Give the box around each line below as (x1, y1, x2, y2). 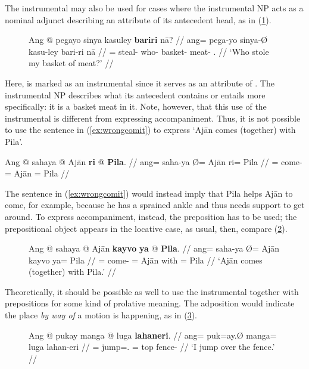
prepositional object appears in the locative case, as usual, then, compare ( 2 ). (5, 222, 288, 234)
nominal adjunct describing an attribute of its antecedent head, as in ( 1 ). (5, 13, 271, 26)
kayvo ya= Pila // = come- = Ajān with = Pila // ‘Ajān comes (29, 253, 263, 266)
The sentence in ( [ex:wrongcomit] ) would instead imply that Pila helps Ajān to (5, 187, 293, 199)
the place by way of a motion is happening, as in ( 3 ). (5, 309, 197, 321)
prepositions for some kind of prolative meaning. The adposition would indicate (5, 297, 295, 309)
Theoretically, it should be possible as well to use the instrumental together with (5, 285, 299, 297)
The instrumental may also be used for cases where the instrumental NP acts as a (5, 2, 304, 14)
